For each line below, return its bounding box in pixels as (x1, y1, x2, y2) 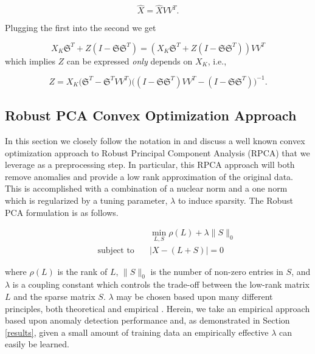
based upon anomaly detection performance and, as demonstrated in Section (5, 314, 290, 327)
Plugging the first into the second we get (5, 21, 156, 34)
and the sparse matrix (13, 290, 95, 302)
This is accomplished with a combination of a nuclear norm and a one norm (5, 182, 288, 195)
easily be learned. (5, 338, 69, 350)
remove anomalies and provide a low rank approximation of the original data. (5, 170, 293, 182)
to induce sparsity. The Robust (178, 194, 293, 207)
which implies (5, 54, 55, 67)
